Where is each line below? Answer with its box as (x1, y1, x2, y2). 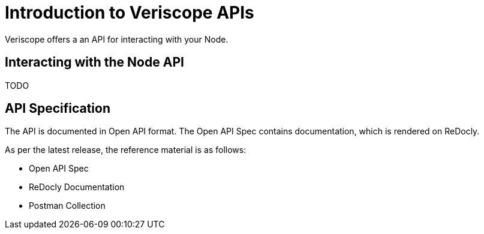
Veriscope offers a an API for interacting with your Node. (5, 34, 229, 44)
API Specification (5, 101, 111, 116)
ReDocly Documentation (29, 182, 125, 193)
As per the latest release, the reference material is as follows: (5, 145, 246, 155)
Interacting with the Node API (5, 55, 184, 70)
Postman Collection (29, 200, 106, 211)
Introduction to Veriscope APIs (5, 2, 254, 23)
